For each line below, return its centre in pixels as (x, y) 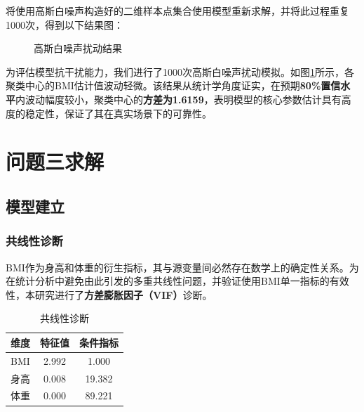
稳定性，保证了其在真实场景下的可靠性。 (118, 113)
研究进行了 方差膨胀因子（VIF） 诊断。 (123, 294)
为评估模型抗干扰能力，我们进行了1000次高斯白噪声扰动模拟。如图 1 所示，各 (180, 71)
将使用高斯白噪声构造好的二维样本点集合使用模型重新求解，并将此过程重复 (177, 11)
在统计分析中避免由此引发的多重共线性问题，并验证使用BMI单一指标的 (168, 281)
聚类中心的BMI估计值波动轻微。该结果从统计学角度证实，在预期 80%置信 (173, 85)
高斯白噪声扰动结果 (78, 48)
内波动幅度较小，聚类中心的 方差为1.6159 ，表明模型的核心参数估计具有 (178, 99)
